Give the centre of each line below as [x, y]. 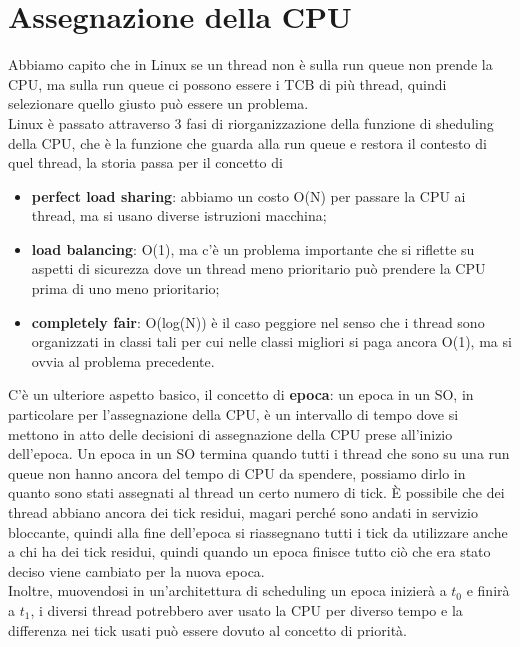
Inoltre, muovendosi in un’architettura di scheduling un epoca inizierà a [227, 590]
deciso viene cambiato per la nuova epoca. [136, 570]
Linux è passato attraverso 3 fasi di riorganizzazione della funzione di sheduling [251, 122]
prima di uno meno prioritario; [125, 288]
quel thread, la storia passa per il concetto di [145, 162]
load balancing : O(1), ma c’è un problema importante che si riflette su [253, 248]
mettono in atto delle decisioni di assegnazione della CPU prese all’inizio [230, 433]
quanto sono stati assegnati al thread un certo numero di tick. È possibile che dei [256, 492]
